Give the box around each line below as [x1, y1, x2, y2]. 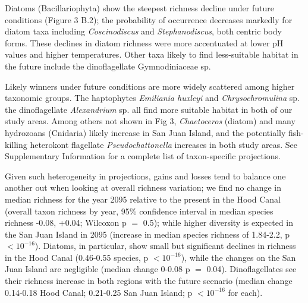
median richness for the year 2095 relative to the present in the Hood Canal [5, 192, 281, 205]
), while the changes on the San [181, 251, 296, 263]
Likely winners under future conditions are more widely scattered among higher [5, 80, 295, 92]
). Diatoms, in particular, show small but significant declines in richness [34, 239, 296, 252]
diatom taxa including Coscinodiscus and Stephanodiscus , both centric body [5, 25, 282, 37]
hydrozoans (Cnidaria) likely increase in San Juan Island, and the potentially [5, 126, 286, 138]
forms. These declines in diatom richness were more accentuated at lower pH [5, 36, 284, 49]
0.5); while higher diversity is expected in [143, 216, 293, 229]
